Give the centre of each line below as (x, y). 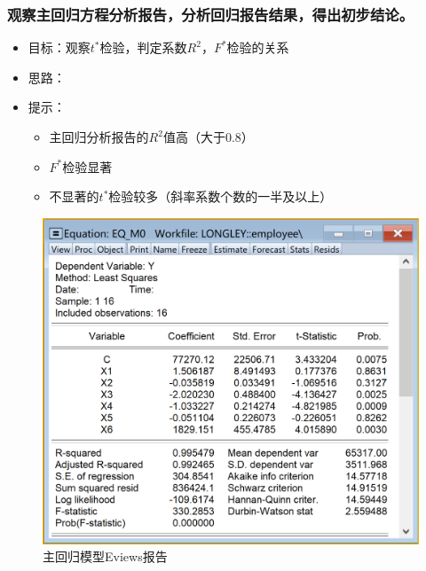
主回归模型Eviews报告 (105, 556)
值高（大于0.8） (208, 137)
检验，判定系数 (143, 47)
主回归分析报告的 (99, 137)
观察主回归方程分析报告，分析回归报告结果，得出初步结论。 (211, 14)
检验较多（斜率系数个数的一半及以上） (221, 196)
